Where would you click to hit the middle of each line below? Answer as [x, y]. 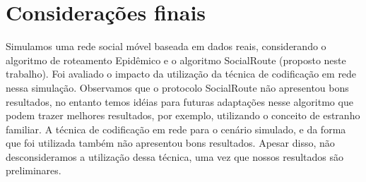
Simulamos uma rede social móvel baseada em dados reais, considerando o [166, 46]
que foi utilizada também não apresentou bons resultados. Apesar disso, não [170, 143]
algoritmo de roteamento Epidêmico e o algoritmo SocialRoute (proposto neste [176, 60]
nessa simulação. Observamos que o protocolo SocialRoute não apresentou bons [177, 87]
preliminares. [34, 170]
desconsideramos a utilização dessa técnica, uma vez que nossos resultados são [175, 156]
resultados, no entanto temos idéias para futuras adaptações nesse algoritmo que [179, 101]
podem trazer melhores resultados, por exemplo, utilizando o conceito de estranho [183, 115]
